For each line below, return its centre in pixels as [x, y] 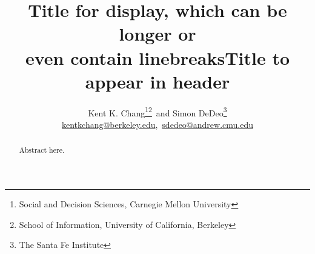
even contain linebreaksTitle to [157, 57]
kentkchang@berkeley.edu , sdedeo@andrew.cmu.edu [157, 124]
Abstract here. [42, 150]
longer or [157, 34]
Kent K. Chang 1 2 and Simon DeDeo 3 [157, 112]
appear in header [157, 81]
